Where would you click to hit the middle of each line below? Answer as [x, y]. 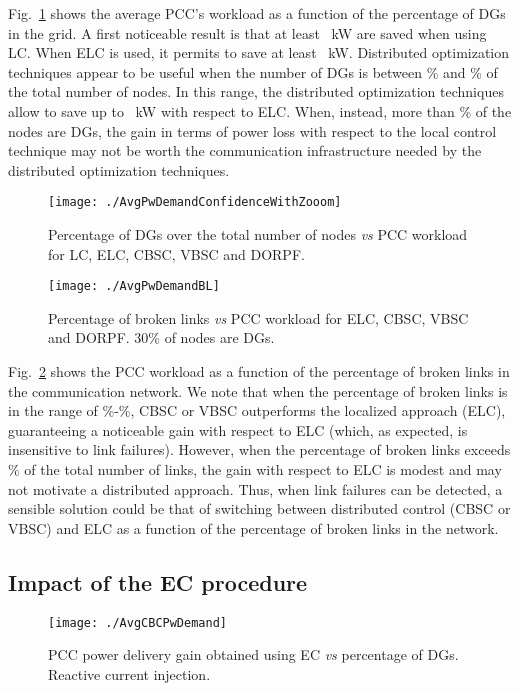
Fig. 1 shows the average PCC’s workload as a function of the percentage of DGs [257, 13]
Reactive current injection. [129, 673]
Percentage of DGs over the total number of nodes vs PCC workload [258, 234]
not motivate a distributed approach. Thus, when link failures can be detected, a [255, 488]
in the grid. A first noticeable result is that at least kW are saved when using [247, 32]
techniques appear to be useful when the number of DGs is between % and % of [253, 71]
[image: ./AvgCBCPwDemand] [137, 622]
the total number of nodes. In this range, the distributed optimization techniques [256, 91]
